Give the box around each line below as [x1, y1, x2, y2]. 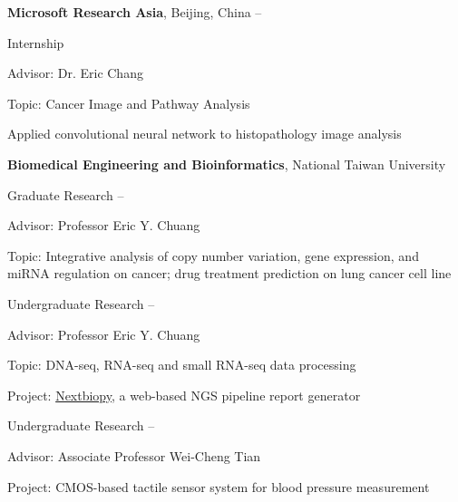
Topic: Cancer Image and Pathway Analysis [7, 93, 250, 112]
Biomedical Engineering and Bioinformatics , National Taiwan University [7, 154, 446, 173]
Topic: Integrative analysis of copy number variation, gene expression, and [7, 246, 419, 265]
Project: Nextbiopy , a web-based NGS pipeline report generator [7, 385, 361, 404]
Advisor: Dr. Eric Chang [7, 63, 143, 82]
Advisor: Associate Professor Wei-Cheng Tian [7, 446, 261, 465]
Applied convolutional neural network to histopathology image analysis [7, 124, 402, 143]
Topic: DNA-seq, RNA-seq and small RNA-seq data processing [7, 355, 356, 374]
